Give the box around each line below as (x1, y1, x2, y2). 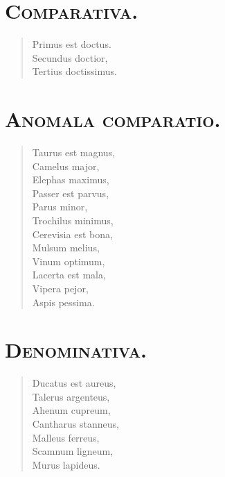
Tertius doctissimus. (32, 64, 117, 78)
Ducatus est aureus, (32, 376, 116, 390)
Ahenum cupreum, (32, 403, 111, 417)
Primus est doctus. (32, 37, 111, 51)
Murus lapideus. (32, 457, 100, 471)
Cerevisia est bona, (32, 226, 113, 241)
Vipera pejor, (32, 281, 89, 295)
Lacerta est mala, (32, 267, 106, 282)
